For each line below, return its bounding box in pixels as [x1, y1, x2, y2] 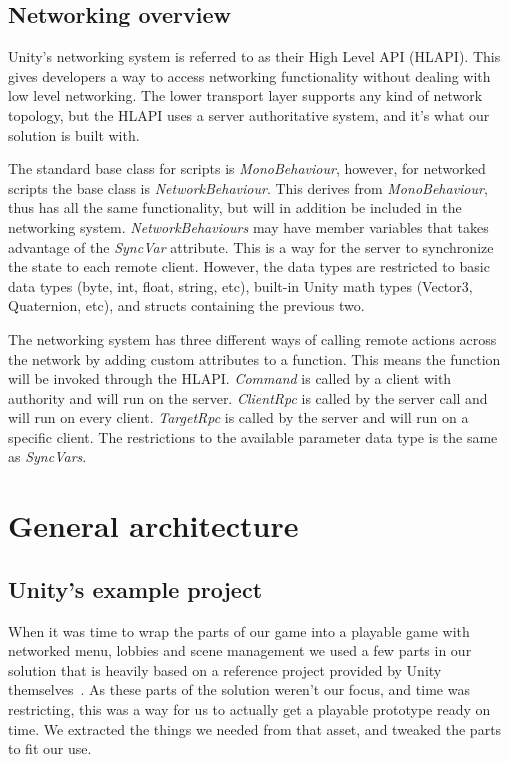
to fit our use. [8, 738, 92, 759]
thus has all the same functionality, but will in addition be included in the [8, 197, 462, 218]
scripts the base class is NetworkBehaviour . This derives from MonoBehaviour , [8, 177, 488, 198]
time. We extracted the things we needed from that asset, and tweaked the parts [8, 718, 502, 739]
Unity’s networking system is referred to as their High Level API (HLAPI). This [8, 46, 501, 67]
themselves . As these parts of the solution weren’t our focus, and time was [8, 679, 470, 700]
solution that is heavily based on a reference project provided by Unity [8, 659, 442, 680]
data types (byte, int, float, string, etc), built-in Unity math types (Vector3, [8, 275, 473, 296]
